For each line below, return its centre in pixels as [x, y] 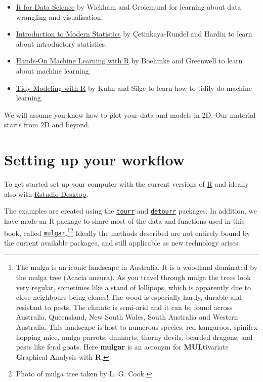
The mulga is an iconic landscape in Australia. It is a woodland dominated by [137, 267]
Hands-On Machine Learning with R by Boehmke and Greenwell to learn [129, 61]
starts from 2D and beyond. [47, 125]
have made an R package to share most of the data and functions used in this [124, 220]
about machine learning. [53, 70]
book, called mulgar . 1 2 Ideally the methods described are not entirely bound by [127, 232]
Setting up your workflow [95, 160]
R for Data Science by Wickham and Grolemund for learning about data [128, 7]
